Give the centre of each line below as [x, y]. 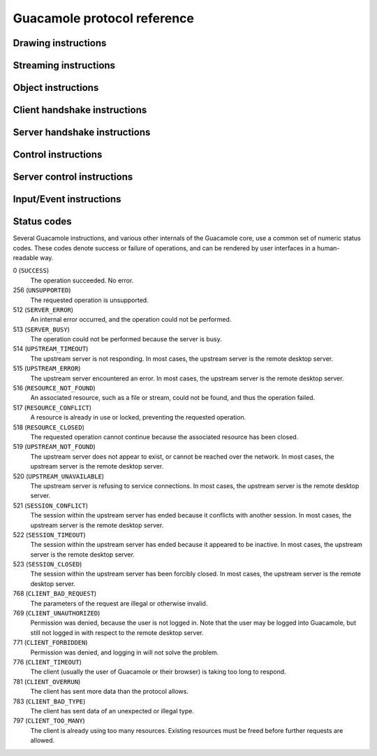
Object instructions [56, 88]
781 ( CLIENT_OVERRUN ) [47, 681]
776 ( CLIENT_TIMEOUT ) [47, 662]
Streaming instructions [64, 65]
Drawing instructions [60, 43]
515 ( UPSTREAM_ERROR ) [47, 369]
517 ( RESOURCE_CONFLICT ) [52, 407]
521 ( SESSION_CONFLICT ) [51, 505]
